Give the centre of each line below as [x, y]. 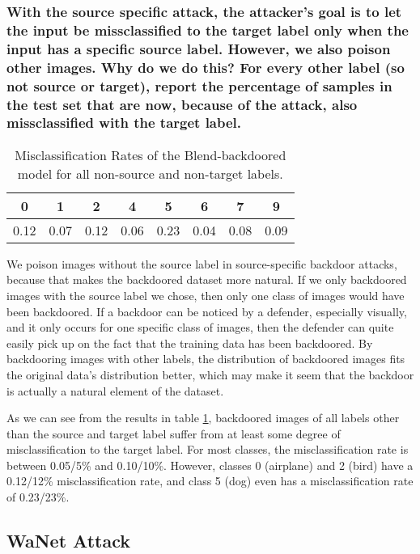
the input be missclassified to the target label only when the [208, 30]
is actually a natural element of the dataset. [115, 390]
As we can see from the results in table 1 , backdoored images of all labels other [203, 418]
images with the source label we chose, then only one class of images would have [206, 295]
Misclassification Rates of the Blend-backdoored [151, 154]
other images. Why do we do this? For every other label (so [206, 67]
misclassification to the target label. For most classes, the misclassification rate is [208, 449]
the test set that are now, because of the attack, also [182, 104]
